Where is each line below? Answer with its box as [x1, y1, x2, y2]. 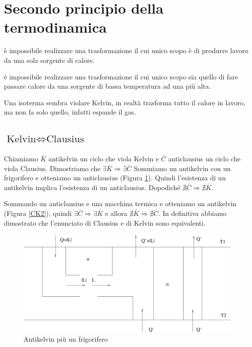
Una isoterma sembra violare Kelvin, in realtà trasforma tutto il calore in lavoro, [4, 97, 246, 107]
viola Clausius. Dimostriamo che [4, 163, 101, 173]
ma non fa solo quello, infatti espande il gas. [4, 107, 136, 117]
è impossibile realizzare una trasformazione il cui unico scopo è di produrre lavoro [4, 45, 249, 56]
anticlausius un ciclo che [168, 154, 241, 164]
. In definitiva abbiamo [158, 208, 227, 218]
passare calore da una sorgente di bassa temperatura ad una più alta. [4, 81, 211, 91]
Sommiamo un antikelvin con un [134, 163, 231, 173]
